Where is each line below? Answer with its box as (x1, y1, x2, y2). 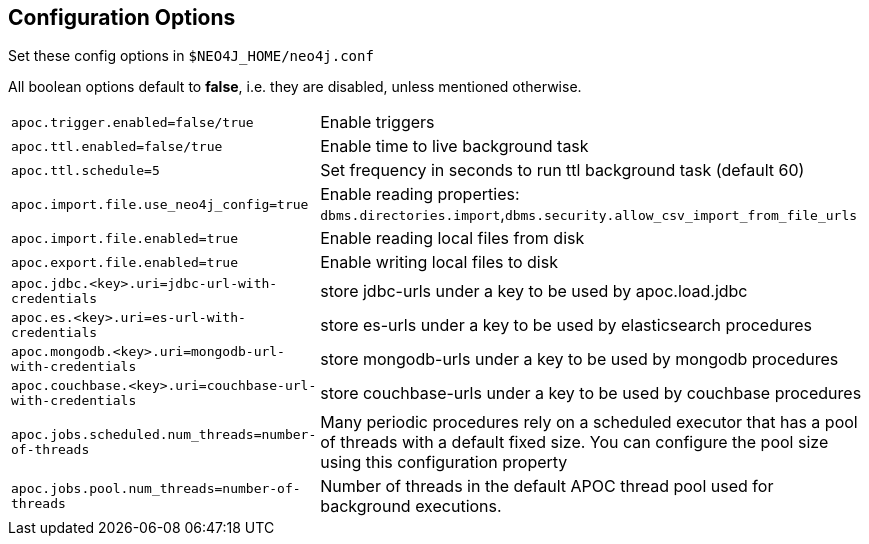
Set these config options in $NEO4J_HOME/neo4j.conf (8, 47, 374, 65)
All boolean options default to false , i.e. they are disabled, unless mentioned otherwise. (8, 78, 582, 96)
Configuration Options (8, 5, 236, 30)
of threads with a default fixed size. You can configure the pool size (320, 432, 829, 453)
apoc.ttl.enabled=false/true (11, 138, 223, 154)
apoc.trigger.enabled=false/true (11, 114, 254, 130)
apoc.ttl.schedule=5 (11, 162, 160, 178)
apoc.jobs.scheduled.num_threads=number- (11, 427, 317, 443)
